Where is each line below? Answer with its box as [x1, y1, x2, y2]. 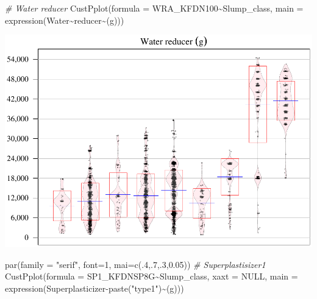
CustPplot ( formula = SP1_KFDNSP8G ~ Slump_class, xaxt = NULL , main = [5, 270, 298, 283]
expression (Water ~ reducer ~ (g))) [5, 13, 124, 26]
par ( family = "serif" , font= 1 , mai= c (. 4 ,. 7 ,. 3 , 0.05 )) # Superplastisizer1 [5, 258, 266, 270]
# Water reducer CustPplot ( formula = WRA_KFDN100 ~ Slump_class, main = [5, 2, 304, 14]
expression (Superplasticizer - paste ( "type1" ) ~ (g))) [5, 281, 184, 294]
